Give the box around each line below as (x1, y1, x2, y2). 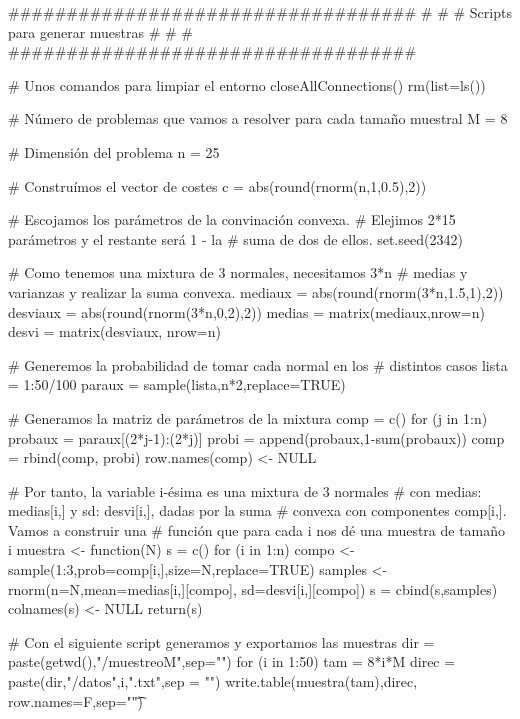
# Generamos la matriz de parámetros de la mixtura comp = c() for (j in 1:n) (8, 407, 488, 428)
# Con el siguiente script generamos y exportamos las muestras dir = (8, 631, 435, 652)
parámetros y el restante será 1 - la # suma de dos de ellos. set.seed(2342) (8, 228, 463, 249)
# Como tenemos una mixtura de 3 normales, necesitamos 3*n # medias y (8, 262, 468, 283)
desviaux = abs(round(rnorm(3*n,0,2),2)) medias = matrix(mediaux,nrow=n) (8, 301, 485, 322)
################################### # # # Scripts (8, 2, 512, 22)
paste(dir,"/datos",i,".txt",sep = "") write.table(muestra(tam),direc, (8, 671, 418, 692)
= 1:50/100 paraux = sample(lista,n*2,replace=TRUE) (8, 374, 346, 395)
